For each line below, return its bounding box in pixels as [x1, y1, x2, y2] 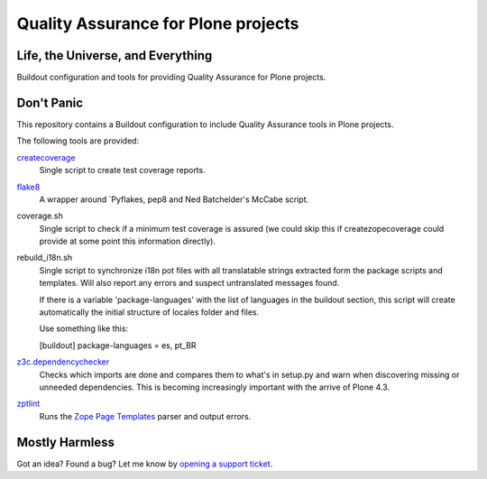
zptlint [16, 398, 41, 410]
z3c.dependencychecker [16, 356, 110, 367]
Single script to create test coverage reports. [39, 165, 207, 176]
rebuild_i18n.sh [16, 253, 72, 263]
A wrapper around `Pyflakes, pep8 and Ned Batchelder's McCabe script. [39, 194, 309, 205]
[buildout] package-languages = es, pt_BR [39, 339, 198, 351]
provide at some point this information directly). [39, 235, 216, 247]
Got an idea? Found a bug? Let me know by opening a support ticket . [16, 458, 273, 469]
